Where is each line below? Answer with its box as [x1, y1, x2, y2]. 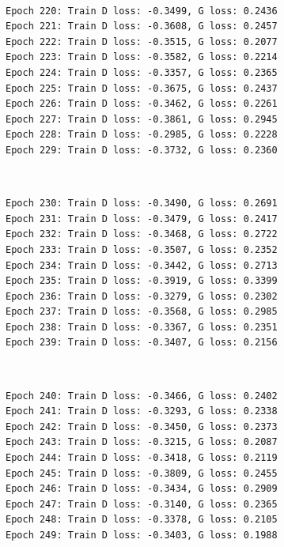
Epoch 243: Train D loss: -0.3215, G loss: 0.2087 [6, 436, 278, 448]
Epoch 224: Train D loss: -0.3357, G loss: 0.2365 [6, 66, 278, 78]
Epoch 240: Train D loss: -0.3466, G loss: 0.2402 [6, 390, 278, 402]
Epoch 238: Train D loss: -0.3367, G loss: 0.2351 [6, 321, 278, 333]
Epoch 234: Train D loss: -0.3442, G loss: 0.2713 [6, 259, 278, 271]
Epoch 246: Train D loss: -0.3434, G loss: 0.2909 [6, 483, 278, 495]
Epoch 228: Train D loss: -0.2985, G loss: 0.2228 [6, 129, 278, 141]
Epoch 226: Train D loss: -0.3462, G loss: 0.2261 [6, 98, 278, 110]
